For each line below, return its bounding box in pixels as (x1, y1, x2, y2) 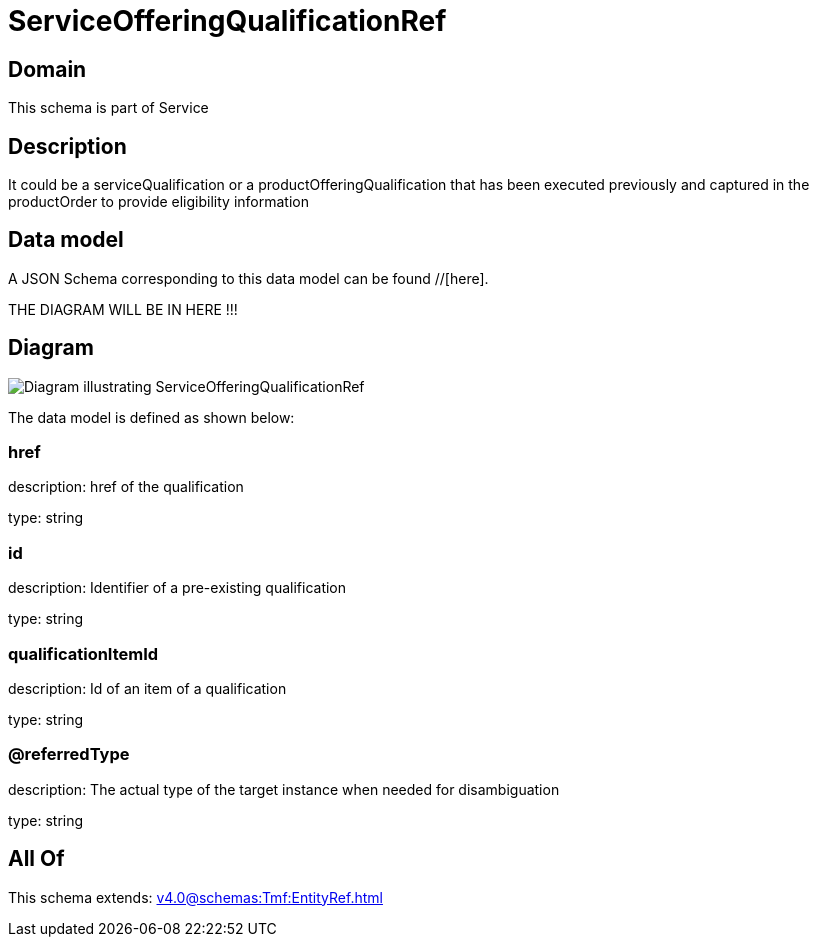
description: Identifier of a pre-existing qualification (8, 579, 347, 597)
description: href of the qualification (8, 478, 244, 496)
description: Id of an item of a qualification (8, 679, 287, 697)
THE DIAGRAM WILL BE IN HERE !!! (8, 300, 238, 318)
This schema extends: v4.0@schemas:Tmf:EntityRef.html (8, 888, 383, 906)
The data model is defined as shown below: (8, 408, 295, 426)
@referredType (8, 744, 130, 765)
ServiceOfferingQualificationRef (8, 4, 447, 38)
